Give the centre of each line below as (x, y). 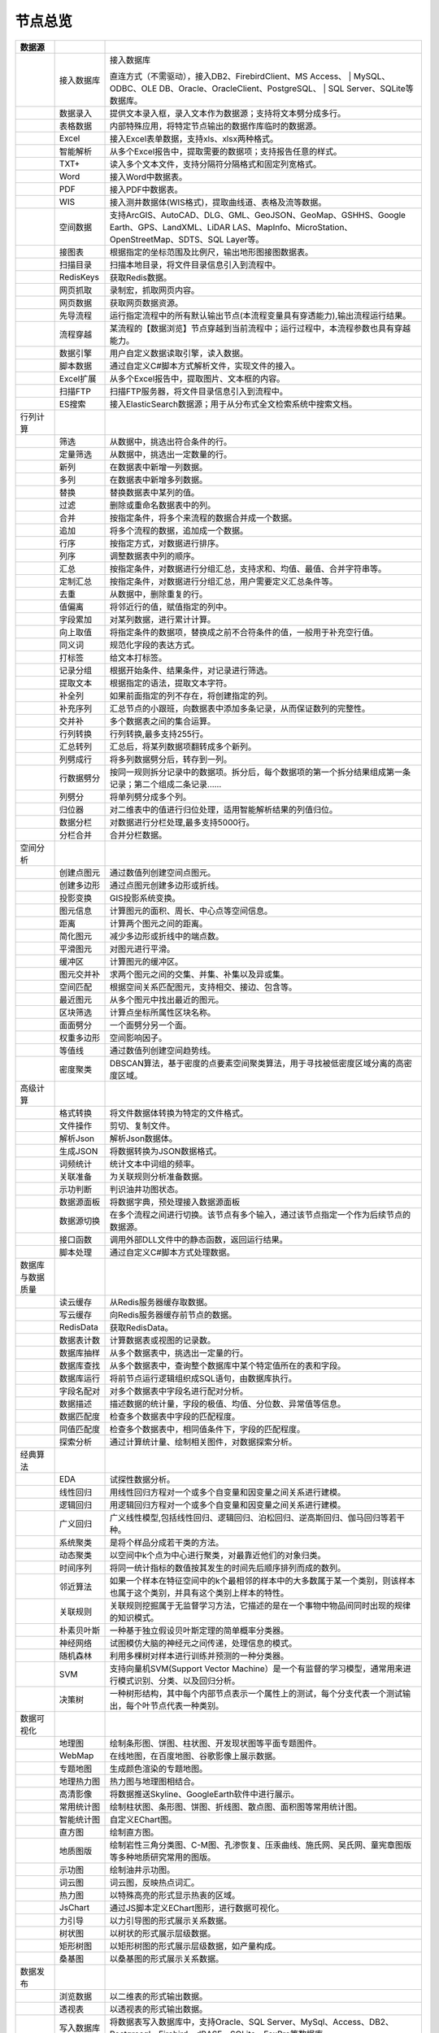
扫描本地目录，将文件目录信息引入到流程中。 (195, 264)
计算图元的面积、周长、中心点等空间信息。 (191, 911)
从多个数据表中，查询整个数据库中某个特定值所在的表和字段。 (227, 1365)
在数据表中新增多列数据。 (158, 480)
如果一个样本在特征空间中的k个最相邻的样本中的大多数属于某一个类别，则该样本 (262, 1580)
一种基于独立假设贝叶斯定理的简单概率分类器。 (199, 1630)
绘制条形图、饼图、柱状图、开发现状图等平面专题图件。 (215, 1743)
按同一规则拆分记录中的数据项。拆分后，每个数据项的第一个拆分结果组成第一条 (260, 772)
